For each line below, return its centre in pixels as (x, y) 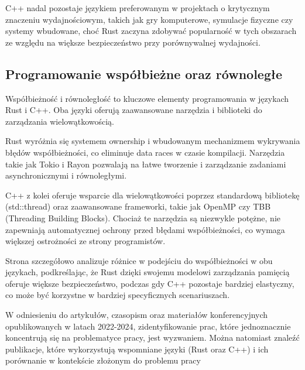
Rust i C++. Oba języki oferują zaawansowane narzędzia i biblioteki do (134, 110)
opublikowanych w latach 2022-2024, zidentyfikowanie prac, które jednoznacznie (148, 326)
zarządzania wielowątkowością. (60, 121)
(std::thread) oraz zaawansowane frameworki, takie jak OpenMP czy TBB (138, 206)
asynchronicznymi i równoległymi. (66, 175)
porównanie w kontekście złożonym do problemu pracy (103, 360)
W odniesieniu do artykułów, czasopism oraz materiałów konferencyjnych (137, 315)
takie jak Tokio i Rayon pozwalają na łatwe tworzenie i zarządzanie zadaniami (146, 164)
